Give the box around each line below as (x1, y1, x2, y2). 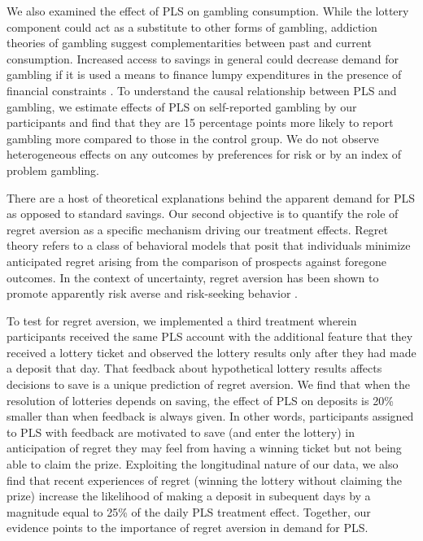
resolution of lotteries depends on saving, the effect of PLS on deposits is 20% (7, 391, 394, 408)
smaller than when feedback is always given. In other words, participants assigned (7, 408, 414, 425)
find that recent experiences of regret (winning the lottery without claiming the (7, 471, 403, 488)
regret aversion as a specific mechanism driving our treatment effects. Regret (7, 220, 389, 238)
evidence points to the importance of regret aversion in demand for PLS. (7, 519, 368, 536)
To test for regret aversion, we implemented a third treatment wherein (7, 312, 357, 329)
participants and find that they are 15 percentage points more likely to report (7, 114, 394, 131)
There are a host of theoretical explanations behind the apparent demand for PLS (7, 189, 416, 206)
